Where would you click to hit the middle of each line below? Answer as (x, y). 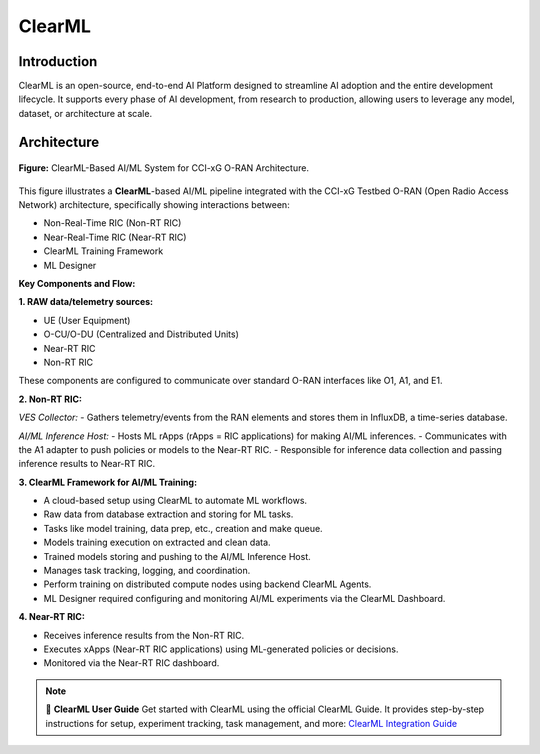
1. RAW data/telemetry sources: (86, 302)
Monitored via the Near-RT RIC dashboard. (131, 663)
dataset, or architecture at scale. (85, 113)
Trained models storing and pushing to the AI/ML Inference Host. (177, 556)
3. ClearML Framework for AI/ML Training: (108, 482)
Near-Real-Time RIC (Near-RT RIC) (115, 237)
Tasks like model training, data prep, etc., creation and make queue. (183, 528)
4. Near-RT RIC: (51, 617)
